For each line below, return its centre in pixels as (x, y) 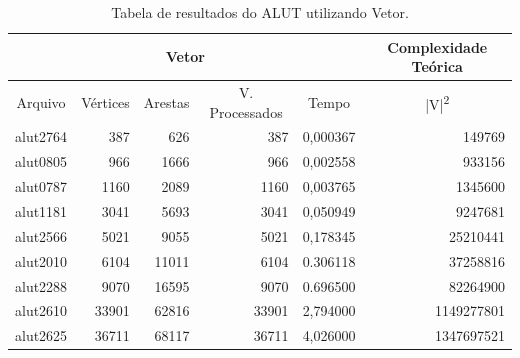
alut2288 (41, 285)
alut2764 (41, 136)
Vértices (105, 101)
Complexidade (437, 46)
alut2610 (41, 310)
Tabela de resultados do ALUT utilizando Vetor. (260, 12)
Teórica (437, 66)
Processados (246, 111)
